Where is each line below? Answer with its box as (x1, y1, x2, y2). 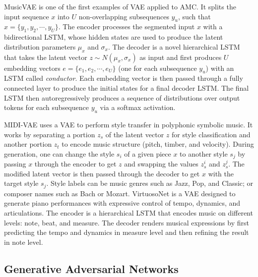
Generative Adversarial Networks (4, 261, 179, 276)
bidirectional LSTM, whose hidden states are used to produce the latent (4, 32, 223, 42)
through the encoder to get (34, 159, 117, 169)
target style (4, 178, 39, 188)
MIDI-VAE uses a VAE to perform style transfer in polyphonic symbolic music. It (4, 119, 253, 129)
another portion (4, 139, 52, 149)
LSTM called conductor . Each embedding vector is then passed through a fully (4, 73, 243, 83)
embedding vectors (4, 62, 61, 73)
